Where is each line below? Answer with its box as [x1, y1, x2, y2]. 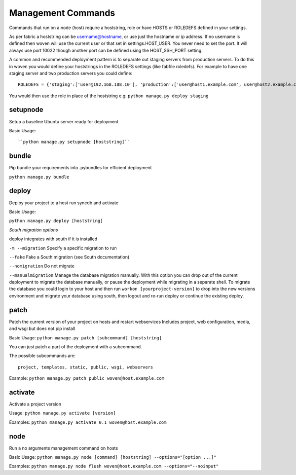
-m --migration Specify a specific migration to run [9, 245, 117, 251]
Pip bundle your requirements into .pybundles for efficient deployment [9, 165, 152, 171]
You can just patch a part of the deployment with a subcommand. [9, 343, 143, 350]
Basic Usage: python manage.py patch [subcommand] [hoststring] [9, 334, 162, 340]
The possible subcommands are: [9, 353, 76, 359]
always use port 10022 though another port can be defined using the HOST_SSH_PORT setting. [9, 47, 203, 53]
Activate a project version [9, 401, 62, 407]
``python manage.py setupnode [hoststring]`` [18, 139, 130, 145]
